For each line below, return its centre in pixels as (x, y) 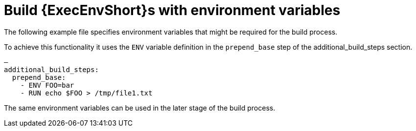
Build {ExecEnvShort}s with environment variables (172, 10)
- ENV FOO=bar (47, 85)
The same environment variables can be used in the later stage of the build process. (140, 108)
